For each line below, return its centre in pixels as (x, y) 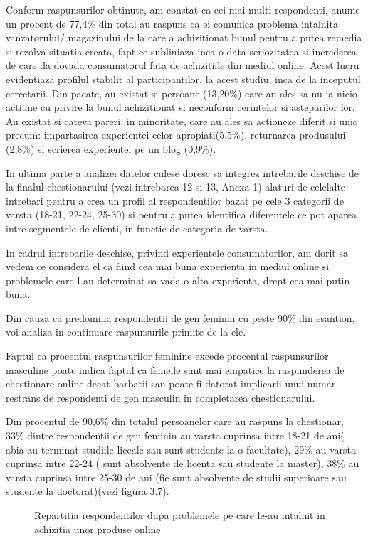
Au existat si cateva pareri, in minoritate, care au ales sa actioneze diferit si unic (182, 120)
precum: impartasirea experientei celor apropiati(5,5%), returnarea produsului (176, 135)
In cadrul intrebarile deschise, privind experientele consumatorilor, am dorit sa (177, 252)
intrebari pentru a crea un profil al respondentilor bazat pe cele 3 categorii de (175, 200)
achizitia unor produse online (98, 529)
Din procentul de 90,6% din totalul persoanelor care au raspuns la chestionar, (175, 421)
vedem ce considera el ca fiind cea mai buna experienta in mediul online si (168, 266)
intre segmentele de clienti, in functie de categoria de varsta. (137, 228)
